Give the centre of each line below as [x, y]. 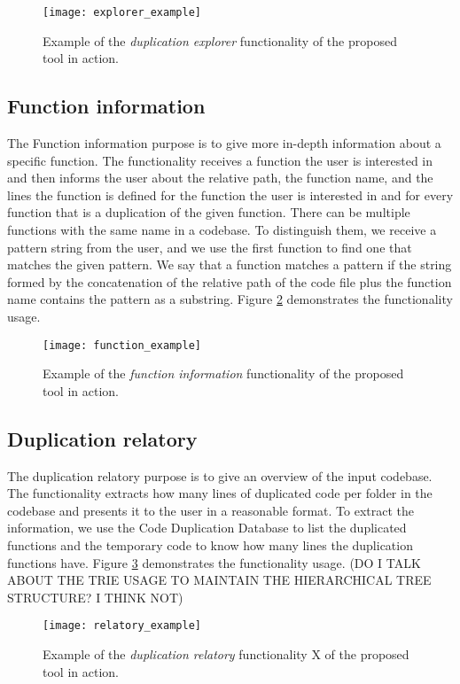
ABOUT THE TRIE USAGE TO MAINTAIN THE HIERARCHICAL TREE [219, 580]
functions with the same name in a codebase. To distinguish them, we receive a [222, 230]
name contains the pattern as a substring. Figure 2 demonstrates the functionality [230, 299]
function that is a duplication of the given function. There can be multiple [209, 212]
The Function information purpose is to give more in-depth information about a [224, 143]
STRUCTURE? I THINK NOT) [95, 597]
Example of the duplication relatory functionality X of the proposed [226, 654]
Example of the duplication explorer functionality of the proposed [220, 40]
